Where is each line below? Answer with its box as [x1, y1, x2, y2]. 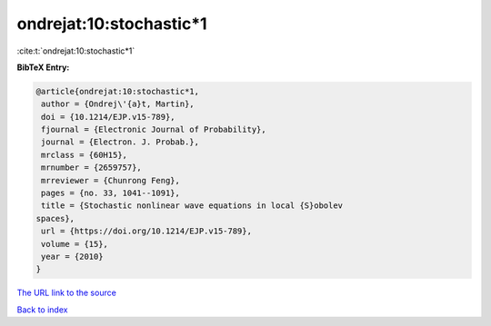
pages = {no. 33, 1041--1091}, [41, 188, 181, 199]
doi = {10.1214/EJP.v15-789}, [41, 112, 176, 122]
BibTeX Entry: [16, 62, 70, 73]
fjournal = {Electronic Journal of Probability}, [41, 124, 267, 135]
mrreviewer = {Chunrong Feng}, [41, 175, 181, 185]
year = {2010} [41, 252, 104, 262]
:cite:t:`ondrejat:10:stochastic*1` [16, 45, 135, 56]
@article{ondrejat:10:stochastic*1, [35, 86, 200, 96]
